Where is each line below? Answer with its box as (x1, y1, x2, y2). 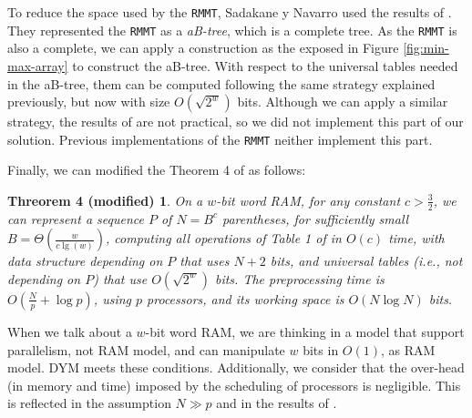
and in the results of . (216, 393, 337, 413)
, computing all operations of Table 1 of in (106, 229, 342, 248)
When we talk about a (7, 321, 132, 341)
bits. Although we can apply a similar (237, 92, 448, 111)
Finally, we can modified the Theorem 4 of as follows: (7, 160, 306, 179)
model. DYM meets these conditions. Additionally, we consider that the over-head (7, 358, 465, 377)
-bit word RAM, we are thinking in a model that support (145, 321, 465, 341)
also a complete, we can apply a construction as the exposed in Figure (7, 38, 399, 57)
